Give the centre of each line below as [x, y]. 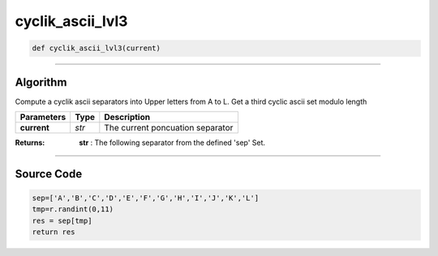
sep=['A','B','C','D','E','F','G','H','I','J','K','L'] [146, 198]
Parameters [43, 117]
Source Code [49, 174]
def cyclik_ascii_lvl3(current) [97, 48]
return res [54, 232]
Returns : [30, 143]
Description [127, 117]
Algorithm [41, 82]
